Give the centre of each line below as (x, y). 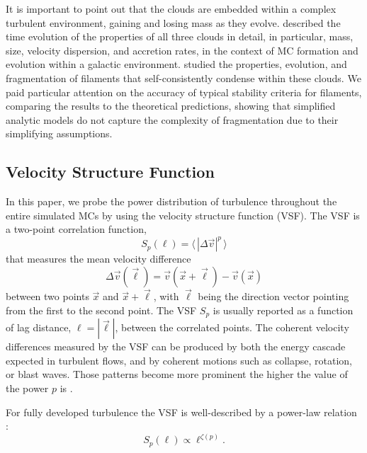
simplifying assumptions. (59, 133)
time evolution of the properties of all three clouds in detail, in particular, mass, (180, 36)
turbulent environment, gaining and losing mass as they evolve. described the (173, 22)
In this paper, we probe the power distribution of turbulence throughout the (171, 201)
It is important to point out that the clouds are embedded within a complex (171, 8)
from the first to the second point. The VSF (101, 310)
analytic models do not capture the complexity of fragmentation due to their (172, 119)
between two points (47, 296)
